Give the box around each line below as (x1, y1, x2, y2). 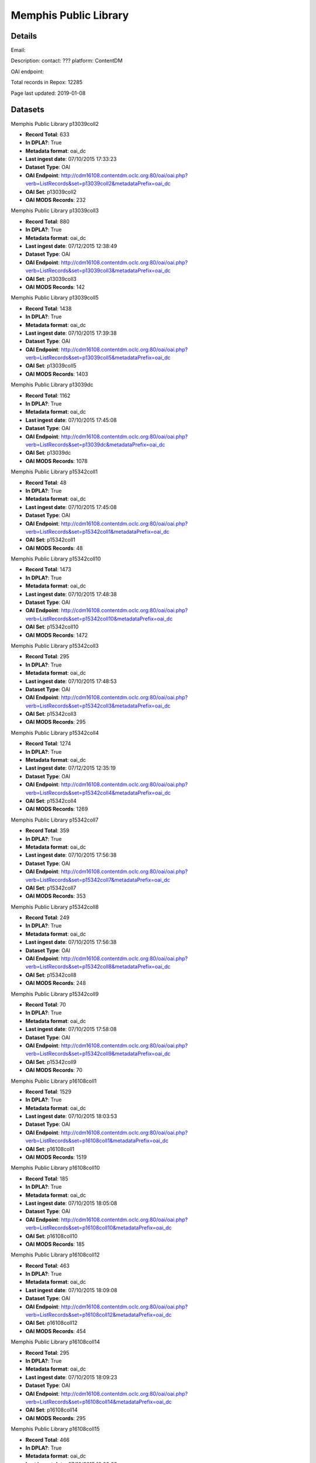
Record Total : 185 (25, 1175, 68, 1182)
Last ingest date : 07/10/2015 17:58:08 (25, 1026, 117, 1033)
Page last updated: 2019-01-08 (11, 90, 86, 97)
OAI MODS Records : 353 (25, 892, 86, 899)
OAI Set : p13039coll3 (25, 275, 77, 282)
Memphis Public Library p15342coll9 (11, 990, 99, 997)
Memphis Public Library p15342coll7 (11, 816, 99, 823)
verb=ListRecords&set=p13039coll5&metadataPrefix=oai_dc (25, 354, 171, 361)
